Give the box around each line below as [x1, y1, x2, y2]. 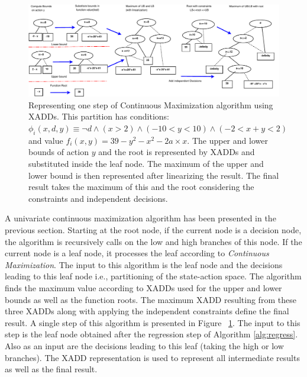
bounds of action [28, 146, 89, 158]
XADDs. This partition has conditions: [28, 110, 169, 123]
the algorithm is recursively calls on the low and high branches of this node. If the [5, 235, 302, 247]
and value [28, 134, 63, 146]
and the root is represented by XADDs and [98, 146, 255, 158]
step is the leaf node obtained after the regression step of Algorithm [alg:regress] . [5, 328, 298, 340]
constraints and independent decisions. [28, 192, 168, 204]
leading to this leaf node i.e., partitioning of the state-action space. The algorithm [5, 270, 302, 282]
